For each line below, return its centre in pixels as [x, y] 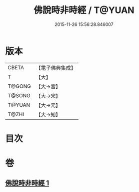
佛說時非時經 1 [27, 183]
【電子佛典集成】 [56, 68]
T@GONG [19, 86]
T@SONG [19, 95]
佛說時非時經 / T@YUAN [84, 10]
